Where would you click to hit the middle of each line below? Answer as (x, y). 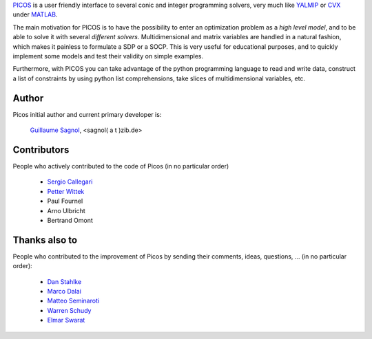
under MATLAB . (35, 14)
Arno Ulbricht (66, 210)
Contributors (41, 150)
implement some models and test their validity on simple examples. (108, 56)
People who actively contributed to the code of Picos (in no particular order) (121, 166)
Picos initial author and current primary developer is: (87, 114)
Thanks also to (45, 240)
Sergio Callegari (70, 182)
